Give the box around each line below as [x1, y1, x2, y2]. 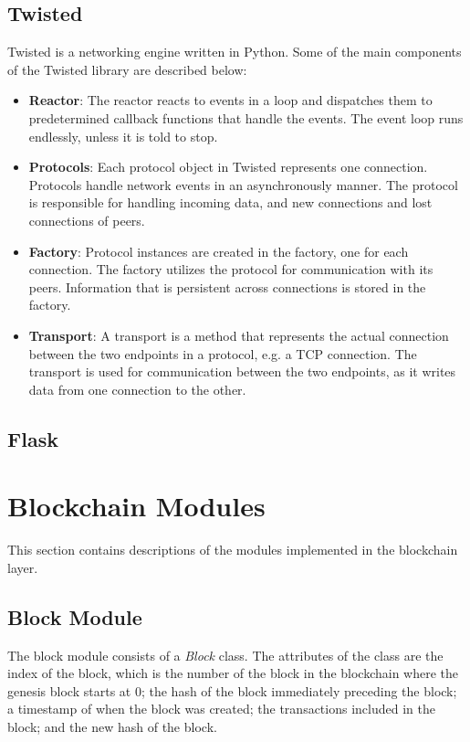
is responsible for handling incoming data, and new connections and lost [28, 193, 433, 212]
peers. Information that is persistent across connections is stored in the [28, 277, 426, 296]
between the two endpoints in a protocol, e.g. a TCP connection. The [28, 344, 417, 363]
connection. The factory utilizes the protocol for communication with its [28, 260, 433, 279]
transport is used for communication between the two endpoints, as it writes [28, 362, 456, 381]
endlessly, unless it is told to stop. [28, 126, 218, 145]
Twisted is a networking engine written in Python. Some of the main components [7, 42, 462, 61]
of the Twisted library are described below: [7, 59, 247, 79]
